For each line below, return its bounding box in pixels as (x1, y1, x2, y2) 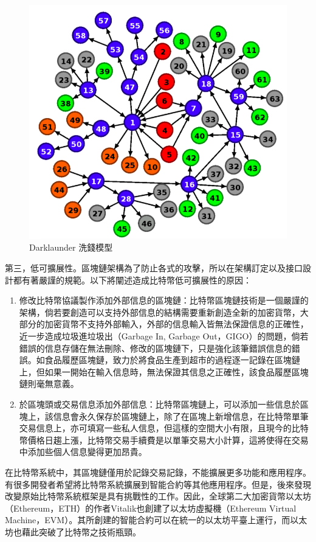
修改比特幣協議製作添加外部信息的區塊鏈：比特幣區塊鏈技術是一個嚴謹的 (19, 294, 309, 307)
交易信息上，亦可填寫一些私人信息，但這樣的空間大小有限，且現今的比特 (19, 422, 309, 434)
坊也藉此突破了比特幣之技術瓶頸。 (5, 525, 141, 538)
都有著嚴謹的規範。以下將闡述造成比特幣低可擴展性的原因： (13, 273, 252, 286)
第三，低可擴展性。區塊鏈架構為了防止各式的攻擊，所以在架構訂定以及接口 (5, 262, 303, 274)
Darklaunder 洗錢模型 (29, 241, 113, 254)
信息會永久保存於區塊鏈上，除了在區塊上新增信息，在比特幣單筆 (53, 409, 309, 422)
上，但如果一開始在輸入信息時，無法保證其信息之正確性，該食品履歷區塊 (19, 365, 309, 378)
